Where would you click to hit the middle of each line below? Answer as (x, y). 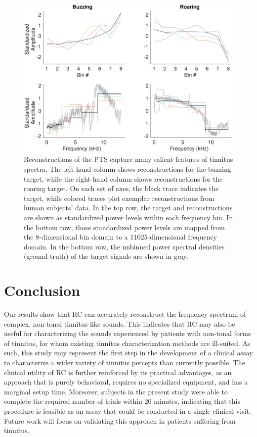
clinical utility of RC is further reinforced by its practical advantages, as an (118, 372)
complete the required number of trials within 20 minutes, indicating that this (122, 401)
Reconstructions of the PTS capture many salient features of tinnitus (128, 159)
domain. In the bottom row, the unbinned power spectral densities (124, 246)
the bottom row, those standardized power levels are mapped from (124, 227)
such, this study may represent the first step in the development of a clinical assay (128, 353)
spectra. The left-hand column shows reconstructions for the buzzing (128, 169)
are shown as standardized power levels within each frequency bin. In (128, 217)
